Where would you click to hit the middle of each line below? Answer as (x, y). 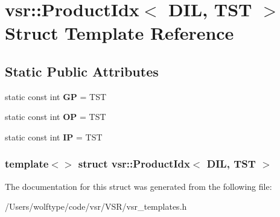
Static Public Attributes (82, 71)
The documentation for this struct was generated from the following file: (138, 186)
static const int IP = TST (54, 137)
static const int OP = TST (56, 117)
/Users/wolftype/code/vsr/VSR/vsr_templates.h (96, 206)
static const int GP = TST (56, 96)
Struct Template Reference (119, 33)
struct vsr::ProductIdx (134, 164)
